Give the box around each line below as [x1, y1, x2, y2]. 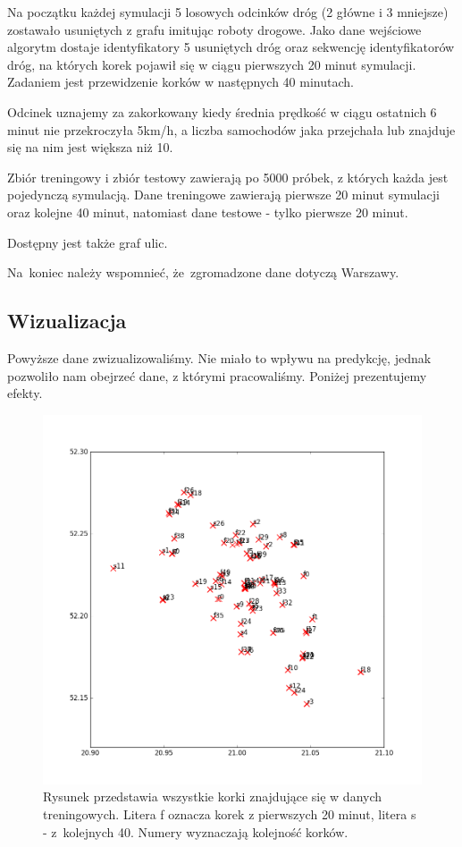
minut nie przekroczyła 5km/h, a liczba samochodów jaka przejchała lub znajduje [7, 120, 456, 139]
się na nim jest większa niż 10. [7, 138, 173, 157]
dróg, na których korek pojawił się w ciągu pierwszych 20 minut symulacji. [7, 55, 416, 73]
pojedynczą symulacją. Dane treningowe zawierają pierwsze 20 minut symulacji [7, 185, 440, 204]
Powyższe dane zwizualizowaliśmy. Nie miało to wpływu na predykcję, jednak [7, 348, 432, 367]
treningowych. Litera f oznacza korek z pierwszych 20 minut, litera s [43, 804, 416, 823]
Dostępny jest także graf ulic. [7, 233, 168, 251]
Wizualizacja [7, 307, 127, 335]
